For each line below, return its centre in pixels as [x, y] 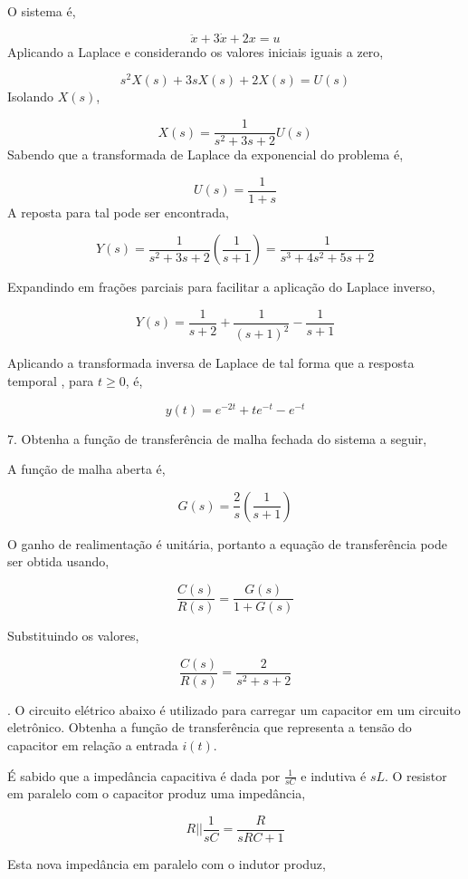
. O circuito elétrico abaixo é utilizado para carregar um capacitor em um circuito [234, 709]
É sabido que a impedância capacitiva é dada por [144, 775]
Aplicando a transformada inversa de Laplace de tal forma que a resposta [211, 363]
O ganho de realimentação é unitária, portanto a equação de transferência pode [228, 543]
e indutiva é [334, 775]
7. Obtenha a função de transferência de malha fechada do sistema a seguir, [217, 438]
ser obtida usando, [58, 561]
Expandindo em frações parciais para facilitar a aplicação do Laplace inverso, [221, 287]
